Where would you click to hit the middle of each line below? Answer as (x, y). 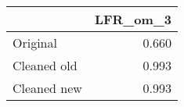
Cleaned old (45, 65)
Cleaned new (47, 88)
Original (35, 43)
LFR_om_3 (133, 19)
